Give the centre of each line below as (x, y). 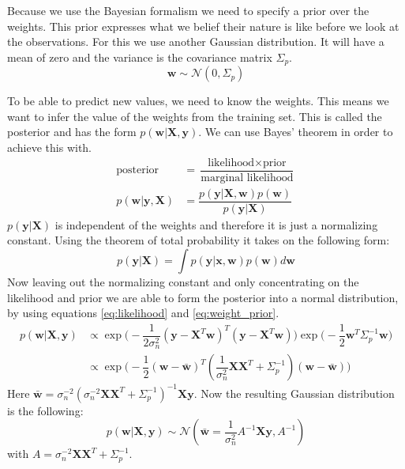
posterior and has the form (72, 132)
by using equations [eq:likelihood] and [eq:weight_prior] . (143, 313)
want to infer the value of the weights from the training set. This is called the (195, 116)
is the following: (45, 410)
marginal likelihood (247, 178)
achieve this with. (50, 148)
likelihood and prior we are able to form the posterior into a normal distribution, (203, 297)
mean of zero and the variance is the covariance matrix (140, 57)
